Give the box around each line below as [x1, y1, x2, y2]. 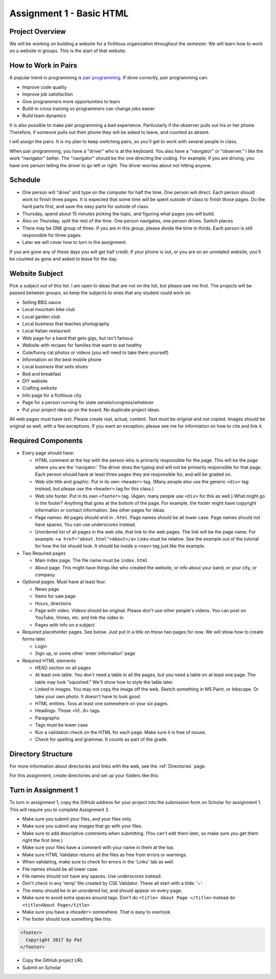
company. [35, 571, 56, 577]
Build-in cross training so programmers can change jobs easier [22, 105, 155, 112]
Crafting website [22, 385, 57, 391]
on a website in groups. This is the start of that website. [9, 48, 127, 54]
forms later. [22, 636, 47, 642]
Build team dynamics [22, 113, 66, 119]
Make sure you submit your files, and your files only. [22, 816, 132, 822]
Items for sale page [35, 593, 76, 599]
